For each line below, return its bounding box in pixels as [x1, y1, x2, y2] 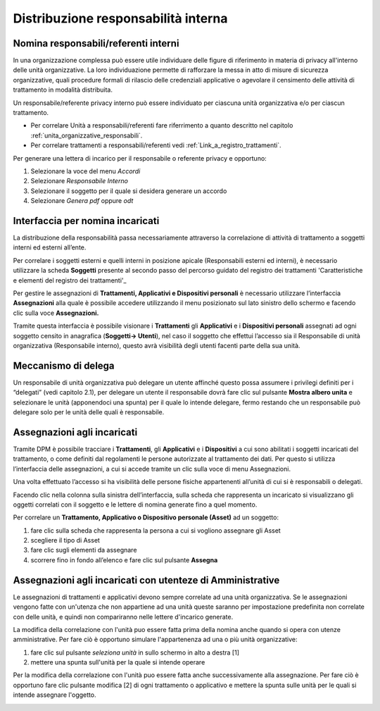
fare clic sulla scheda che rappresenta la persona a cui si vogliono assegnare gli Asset [30, 526, 281, 535]
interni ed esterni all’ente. [13, 243, 87, 252]
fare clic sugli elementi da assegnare [30, 546, 137, 555]
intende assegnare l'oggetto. [13, 691, 96, 699]
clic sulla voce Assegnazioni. [13, 309, 99, 317]
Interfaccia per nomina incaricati [13, 215, 160, 227]
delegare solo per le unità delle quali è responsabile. [13, 408, 165, 416]
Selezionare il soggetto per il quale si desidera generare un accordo [30, 187, 227, 195]
